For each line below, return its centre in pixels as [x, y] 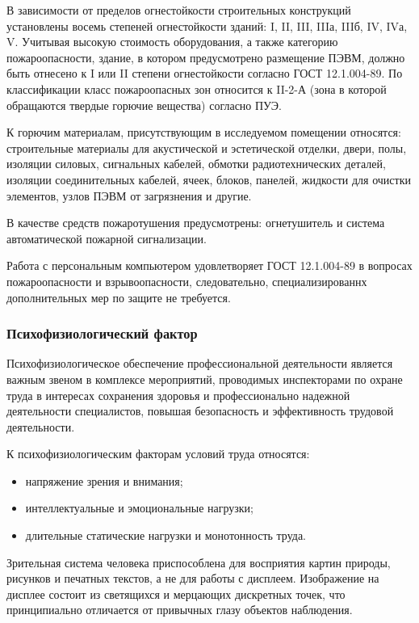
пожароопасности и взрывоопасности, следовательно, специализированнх [187, 281]
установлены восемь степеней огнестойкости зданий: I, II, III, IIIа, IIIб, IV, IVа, [207, 25]
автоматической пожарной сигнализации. [107, 238]
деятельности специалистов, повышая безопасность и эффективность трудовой [200, 411]
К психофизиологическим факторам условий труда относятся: [158, 454]
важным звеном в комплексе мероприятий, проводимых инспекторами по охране [205, 379]
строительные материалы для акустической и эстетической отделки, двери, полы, [207, 147]
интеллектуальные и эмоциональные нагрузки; [139, 508]
